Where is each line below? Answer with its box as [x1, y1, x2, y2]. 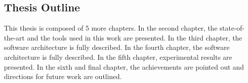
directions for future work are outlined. [4, 71, 122, 82]
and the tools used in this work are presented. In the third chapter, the [27, 32, 242, 42]
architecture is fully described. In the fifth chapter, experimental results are [4, 51, 232, 62]
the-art [4, 32, 25, 42]
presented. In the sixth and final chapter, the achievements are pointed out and [4, 61, 244, 72]
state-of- [219, 23, 245, 33]
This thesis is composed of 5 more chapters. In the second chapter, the [4, 23, 217, 33]
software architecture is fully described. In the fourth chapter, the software [4, 42, 230, 52]
